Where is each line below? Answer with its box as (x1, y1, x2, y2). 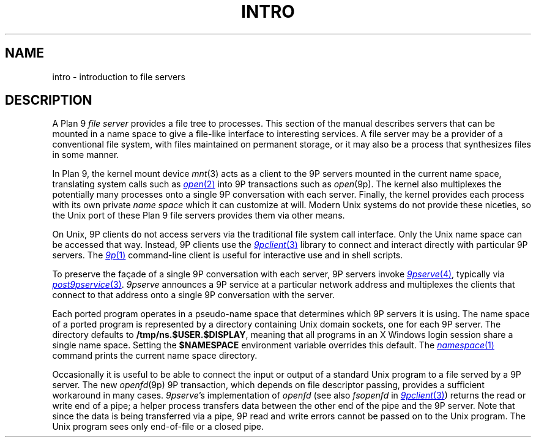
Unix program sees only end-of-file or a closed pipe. (52, 421, 264, 432)
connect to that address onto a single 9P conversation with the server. (52, 290, 335, 301)
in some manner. (52, 149, 119, 160)
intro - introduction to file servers (52, 71, 185, 82)
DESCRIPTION (5, 92, 92, 108)
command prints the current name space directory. (52, 350, 258, 361)
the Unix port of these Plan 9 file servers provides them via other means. (52, 210, 345, 221)
